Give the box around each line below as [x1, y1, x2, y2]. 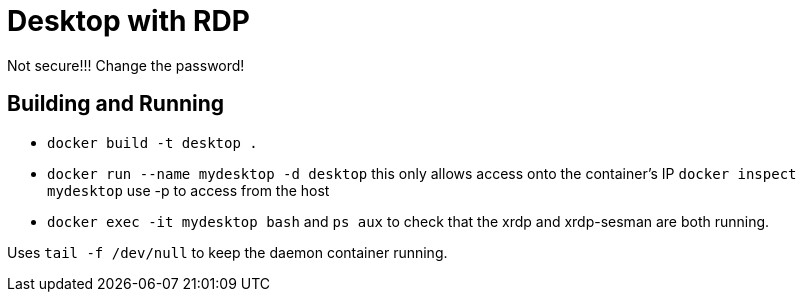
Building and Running [7, 91, 225, 117]
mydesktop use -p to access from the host [47, 181, 330, 199]
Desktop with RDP [7, 4, 250, 38]
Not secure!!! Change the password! [7, 56, 245, 74]
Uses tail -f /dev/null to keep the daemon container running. [7, 243, 448, 261]
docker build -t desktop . [47, 134, 258, 151]
